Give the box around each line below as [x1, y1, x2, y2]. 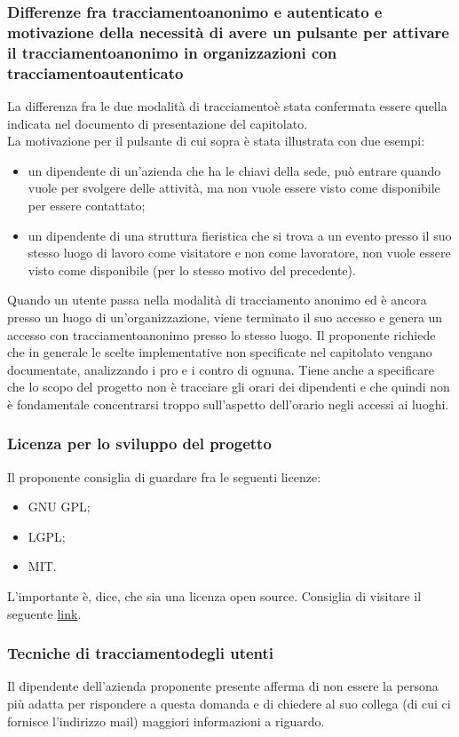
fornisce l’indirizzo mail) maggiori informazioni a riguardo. [7, 711, 325, 730]
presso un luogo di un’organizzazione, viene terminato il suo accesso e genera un [7, 307, 443, 326]
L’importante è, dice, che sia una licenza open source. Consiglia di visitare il [7, 587, 422, 606]
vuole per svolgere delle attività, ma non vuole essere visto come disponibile [28, 178, 440, 197]
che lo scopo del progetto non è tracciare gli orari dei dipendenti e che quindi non [7, 377, 450, 396]
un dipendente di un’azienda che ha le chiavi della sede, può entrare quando [28, 161, 441, 179]
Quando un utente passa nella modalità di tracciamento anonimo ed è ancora [7, 290, 427, 309]
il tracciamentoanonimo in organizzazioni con [7, 41, 337, 63]
